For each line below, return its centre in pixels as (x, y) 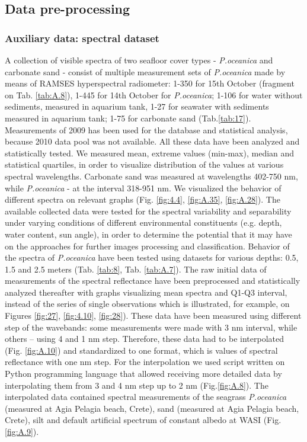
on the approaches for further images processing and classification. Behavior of (147, 246)
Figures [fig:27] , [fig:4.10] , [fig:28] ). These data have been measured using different (153, 316)
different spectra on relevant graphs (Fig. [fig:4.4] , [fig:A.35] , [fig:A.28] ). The (143, 199)
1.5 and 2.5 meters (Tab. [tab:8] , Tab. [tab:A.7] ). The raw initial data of (136, 269)
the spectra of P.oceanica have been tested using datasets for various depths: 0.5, (152, 257)
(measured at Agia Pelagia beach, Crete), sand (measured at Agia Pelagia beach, (152, 408)
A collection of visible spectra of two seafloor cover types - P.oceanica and (139, 60)
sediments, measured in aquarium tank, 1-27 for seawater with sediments (137, 106)
